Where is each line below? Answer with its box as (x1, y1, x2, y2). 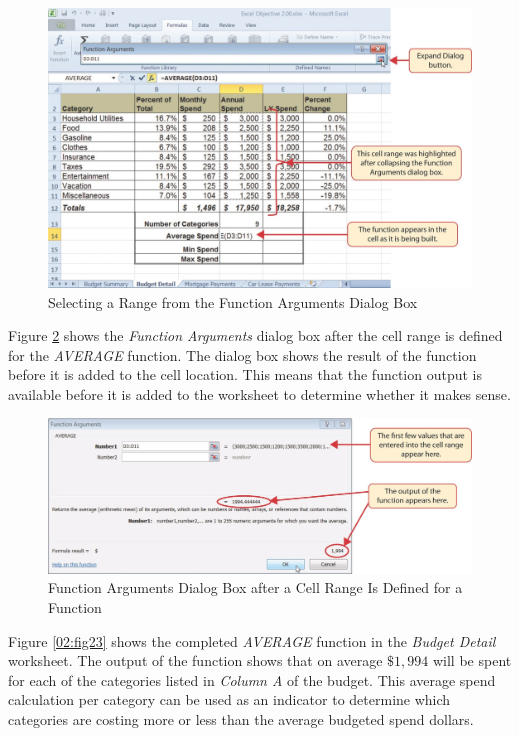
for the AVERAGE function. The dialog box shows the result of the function (8, 344, 477, 365)
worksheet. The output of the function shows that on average (8, 650, 383, 671)
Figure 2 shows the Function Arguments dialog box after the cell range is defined (8, 325, 503, 346)
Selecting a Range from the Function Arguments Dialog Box (48, 291, 418, 312)
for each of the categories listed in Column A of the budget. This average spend (8, 669, 496, 690)
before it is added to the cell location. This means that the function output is (8, 364, 483, 385)
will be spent (432, 650, 512, 671)
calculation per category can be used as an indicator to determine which (8, 689, 451, 710)
